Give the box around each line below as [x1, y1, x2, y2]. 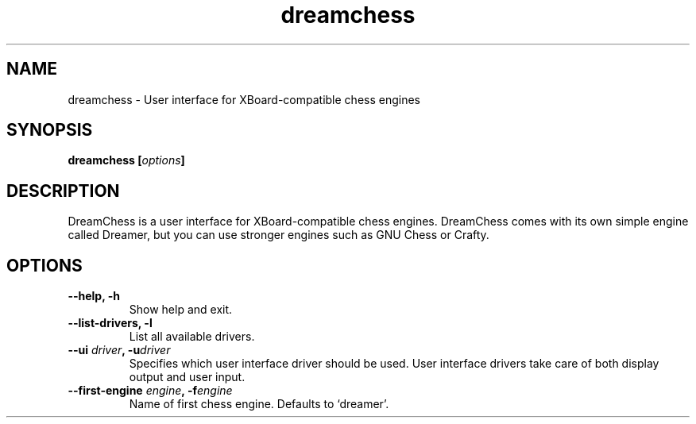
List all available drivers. [129, 330, 255, 344]
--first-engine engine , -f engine [68, 384, 233, 398]
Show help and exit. [129, 303, 233, 317]
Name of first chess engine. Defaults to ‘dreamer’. [129, 397, 389, 411]
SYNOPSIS [6, 120, 93, 141]
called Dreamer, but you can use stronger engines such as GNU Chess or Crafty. [68, 228, 489, 242]
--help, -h [68, 289, 120, 303]
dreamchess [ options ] [68, 153, 185, 168]
